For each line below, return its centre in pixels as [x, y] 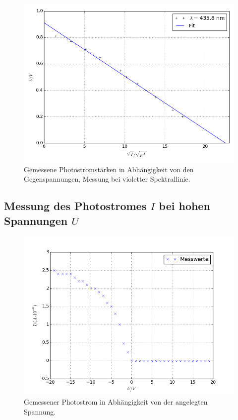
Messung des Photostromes [75, 206]
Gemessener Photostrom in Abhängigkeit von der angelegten [116, 401]
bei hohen [184, 206]
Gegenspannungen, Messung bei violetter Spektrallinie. [107, 179]
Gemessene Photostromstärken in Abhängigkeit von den [109, 169]
